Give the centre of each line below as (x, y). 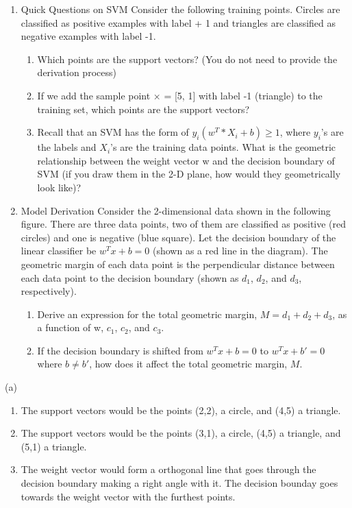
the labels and (67, 147)
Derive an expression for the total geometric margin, (147, 314)
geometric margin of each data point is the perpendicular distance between (178, 264)
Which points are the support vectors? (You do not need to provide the (187, 59)
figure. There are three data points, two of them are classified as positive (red (184, 224)
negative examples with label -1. (88, 36)
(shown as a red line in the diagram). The (240, 251)
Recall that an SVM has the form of (113, 132)
